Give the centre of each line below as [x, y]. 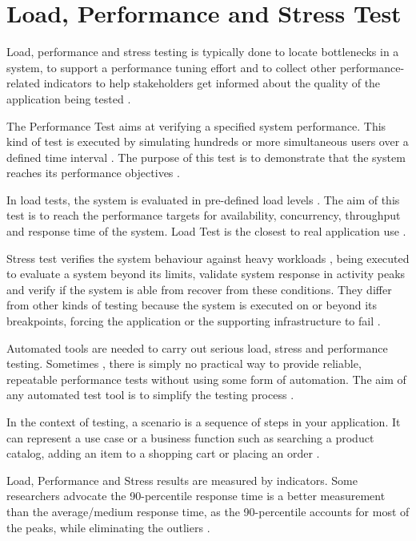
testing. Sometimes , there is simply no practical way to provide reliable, [184, 363]
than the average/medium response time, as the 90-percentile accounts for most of [208, 511]
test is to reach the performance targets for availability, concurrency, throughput [204, 215]
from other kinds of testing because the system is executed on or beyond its [192, 305]
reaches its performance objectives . [93, 173]
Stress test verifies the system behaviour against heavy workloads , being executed [208, 258]
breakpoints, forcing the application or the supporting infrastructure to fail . [194, 321]
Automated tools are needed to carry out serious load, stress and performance [197, 347]
